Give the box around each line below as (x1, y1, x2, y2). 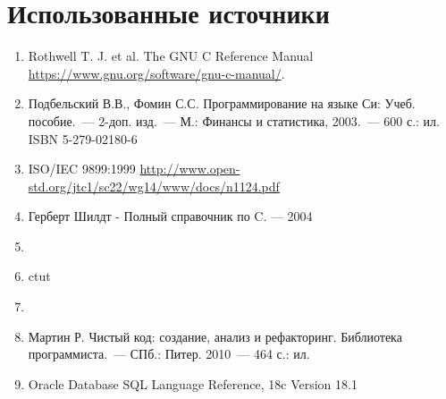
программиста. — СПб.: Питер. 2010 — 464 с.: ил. (28, 344, 310, 363)
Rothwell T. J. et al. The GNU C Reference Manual (28, 47, 314, 65)
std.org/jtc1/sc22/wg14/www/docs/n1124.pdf (28, 176, 280, 195)
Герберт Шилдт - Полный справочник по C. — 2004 (28, 207, 313, 225)
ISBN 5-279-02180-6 (28, 129, 138, 148)
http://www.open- (139, 159, 240, 178)
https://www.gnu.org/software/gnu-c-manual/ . (28, 64, 285, 82)
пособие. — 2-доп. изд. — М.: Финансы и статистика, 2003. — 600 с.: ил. (28, 111, 440, 130)
